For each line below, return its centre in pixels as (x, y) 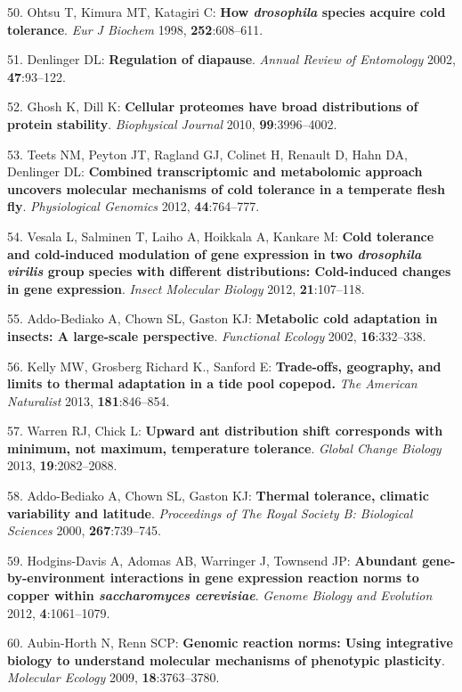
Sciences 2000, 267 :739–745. (84, 530)
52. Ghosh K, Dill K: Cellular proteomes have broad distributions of (213, 106)
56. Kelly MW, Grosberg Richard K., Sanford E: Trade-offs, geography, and (224, 366)
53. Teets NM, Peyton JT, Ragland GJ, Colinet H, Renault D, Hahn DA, (207, 154)
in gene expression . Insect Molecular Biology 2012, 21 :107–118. (186, 288)
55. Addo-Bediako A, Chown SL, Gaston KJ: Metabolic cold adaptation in (223, 318)
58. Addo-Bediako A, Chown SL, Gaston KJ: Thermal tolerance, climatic (218, 496)
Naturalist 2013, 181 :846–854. (89, 400)
